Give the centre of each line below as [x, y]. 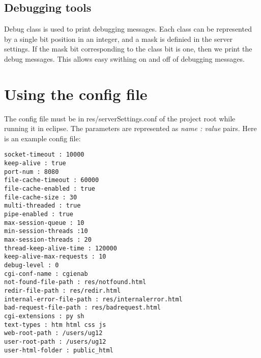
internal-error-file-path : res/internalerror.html [93, 299]
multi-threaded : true [42, 206]
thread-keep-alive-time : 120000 [61, 248]
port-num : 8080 [32, 172]
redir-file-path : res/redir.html [63, 290]
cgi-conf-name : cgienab [46, 274]
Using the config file [76, 94]
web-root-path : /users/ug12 [53, 333]
